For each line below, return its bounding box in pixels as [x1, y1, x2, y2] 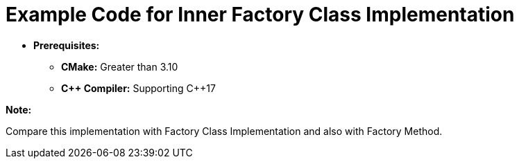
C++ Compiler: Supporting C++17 [61, 82, 216, 94]
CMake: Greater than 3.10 [61, 60, 178, 73]
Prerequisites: [33, 39, 100, 51]
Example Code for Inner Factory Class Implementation [6, 3, 515, 26]
